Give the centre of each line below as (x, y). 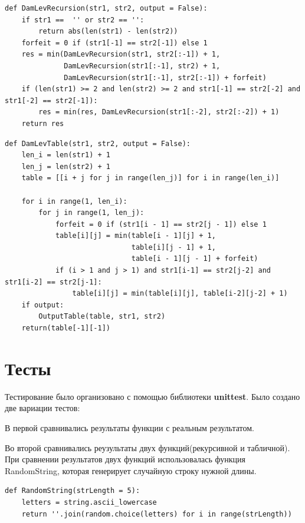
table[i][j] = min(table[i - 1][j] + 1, (135, 236)
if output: (43, 305)
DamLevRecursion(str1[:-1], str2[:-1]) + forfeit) (165, 77)
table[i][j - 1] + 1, (173, 247)
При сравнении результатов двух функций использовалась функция (125, 459)
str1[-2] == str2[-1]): (51, 100)
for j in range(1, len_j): (91, 213)
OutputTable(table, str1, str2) (102, 317)
